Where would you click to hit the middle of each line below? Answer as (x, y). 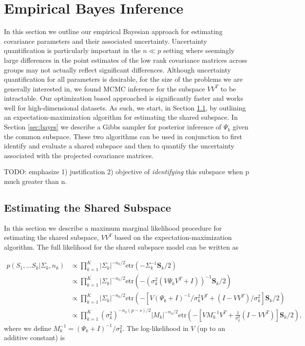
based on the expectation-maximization (173, 237)
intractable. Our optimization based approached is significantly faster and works (124, 98)
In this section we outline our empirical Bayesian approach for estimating (113, 31)
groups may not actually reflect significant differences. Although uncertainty (117, 69)
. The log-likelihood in (155, 328)
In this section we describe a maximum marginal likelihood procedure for (113, 228)
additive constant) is (34, 337)
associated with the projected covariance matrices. (79, 155)
